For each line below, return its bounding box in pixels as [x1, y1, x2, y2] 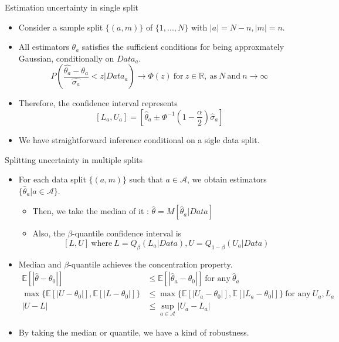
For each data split [18, 173, 86, 185]
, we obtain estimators [187, 173, 267, 185]
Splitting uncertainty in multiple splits [5, 153, 143, 165]
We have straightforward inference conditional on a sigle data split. [18, 133, 260, 145]
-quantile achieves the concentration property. [69, 258, 233, 270]
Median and [18, 258, 62, 270]
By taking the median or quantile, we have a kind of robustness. [18, 326, 249, 338]
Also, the [32, 227, 65, 239]
